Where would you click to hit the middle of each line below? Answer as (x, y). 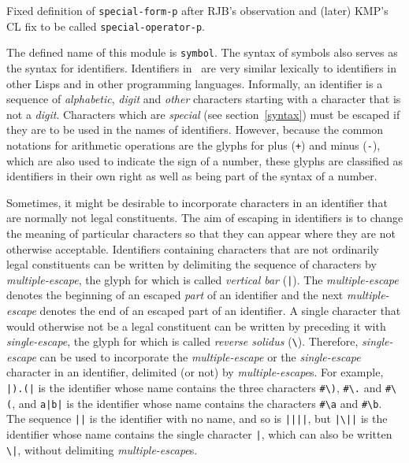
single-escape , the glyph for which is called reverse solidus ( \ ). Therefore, (182, 341)
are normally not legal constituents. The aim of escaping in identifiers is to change (205, 218)
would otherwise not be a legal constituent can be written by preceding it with (196, 326)
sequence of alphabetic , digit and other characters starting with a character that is (204, 99)
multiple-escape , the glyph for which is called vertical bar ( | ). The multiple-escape (203, 279)
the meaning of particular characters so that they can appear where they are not (201, 233)
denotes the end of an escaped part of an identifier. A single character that (220, 310)
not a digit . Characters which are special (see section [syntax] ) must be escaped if (203, 114)
